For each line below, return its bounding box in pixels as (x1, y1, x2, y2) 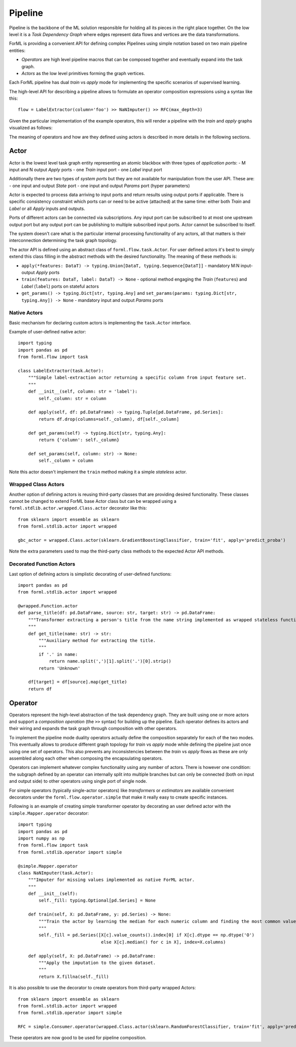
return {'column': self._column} (38, 437, 119, 443)
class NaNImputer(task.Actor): (18, 870, 94, 876)
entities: (9, 47, 26, 53)
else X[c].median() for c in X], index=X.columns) (101, 939, 226, 945)
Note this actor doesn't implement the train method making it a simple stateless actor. (9, 469, 187, 475)
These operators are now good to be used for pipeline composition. (9, 1035, 147, 1041)
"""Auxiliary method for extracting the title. (38, 638, 156, 644)
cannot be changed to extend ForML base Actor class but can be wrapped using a (9, 498, 177, 504)
